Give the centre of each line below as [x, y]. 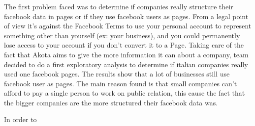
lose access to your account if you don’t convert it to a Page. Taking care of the [124, 45]
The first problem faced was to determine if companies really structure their [119, 6]
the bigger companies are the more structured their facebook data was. [111, 102]
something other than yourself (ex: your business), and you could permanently [122, 35]
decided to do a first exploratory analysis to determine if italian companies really [126, 64]
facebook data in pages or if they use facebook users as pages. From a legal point [126, 16]
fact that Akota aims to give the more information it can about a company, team [126, 54]
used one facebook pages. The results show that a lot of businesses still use [117, 74]
